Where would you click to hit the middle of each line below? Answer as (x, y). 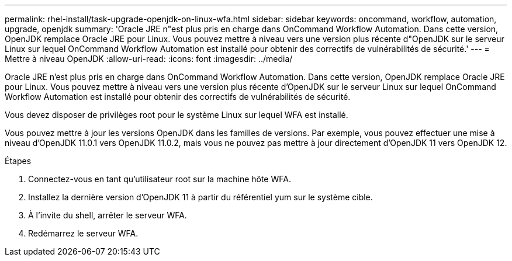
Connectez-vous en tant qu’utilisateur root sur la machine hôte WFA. (160, 179)
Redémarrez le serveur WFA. (83, 233)
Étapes (18, 161)
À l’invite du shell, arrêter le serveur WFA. (108, 215)
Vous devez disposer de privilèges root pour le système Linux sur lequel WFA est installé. (177, 115)
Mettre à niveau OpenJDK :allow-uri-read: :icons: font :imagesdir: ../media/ (149, 59)
